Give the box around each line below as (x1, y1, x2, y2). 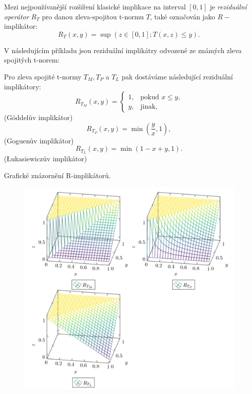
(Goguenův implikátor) (4, 135, 74, 145)
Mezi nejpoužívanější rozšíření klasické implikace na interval (4, 1, 186, 11)
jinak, (140, 103, 158, 110)
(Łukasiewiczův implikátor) (4, 153, 87, 164)
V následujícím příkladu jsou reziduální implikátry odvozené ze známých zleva (4, 45, 242, 55)
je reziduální (209, 1, 247, 11)
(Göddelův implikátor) (4, 112, 73, 123)
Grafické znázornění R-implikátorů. (4, 170, 111, 180)
